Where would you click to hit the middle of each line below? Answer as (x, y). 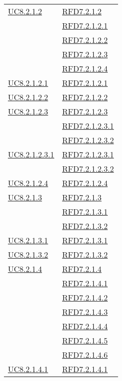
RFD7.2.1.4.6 (85, 355)
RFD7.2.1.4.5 (85, 340)
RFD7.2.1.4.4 (85, 326)
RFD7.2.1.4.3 (85, 312)
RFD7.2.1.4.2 (85, 297)
